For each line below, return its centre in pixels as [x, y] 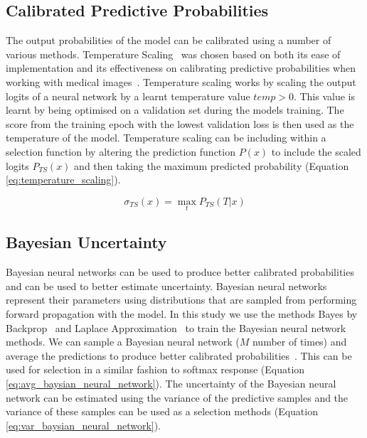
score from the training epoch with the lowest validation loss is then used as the [180, 123]
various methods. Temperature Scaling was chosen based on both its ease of [173, 54]
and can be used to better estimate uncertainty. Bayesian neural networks [166, 285]
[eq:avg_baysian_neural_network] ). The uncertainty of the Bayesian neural [171, 383]
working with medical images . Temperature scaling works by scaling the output [181, 81]
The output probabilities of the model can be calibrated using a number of [169, 40]
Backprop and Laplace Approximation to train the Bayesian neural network [176, 327]
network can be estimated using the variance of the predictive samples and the [177, 397]
